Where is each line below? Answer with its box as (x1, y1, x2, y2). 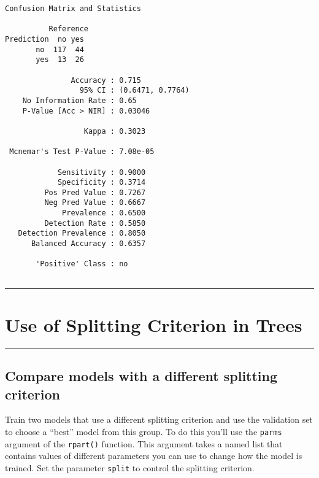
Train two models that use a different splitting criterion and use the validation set (5, 413, 313, 426)
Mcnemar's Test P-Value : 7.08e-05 (9, 147, 155, 156)
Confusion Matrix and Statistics (5, 4, 141, 13)
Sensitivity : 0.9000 (57, 168, 146, 177)
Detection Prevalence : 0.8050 (18, 229, 146, 238)
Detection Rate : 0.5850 (44, 218, 146, 228)
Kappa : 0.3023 (83, 126, 146, 136)
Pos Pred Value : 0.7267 (44, 188, 146, 197)
